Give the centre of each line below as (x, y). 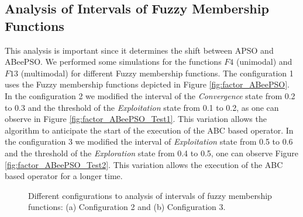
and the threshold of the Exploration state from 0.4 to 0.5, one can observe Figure (152, 153)
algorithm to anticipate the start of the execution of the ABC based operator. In (149, 130)
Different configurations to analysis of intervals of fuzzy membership (150, 195)
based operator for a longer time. (64, 176)
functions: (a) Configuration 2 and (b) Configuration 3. (127, 207)
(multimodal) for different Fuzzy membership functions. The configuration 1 (157, 73)
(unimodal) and (264, 62)
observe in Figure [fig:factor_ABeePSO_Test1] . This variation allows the (136, 119)
